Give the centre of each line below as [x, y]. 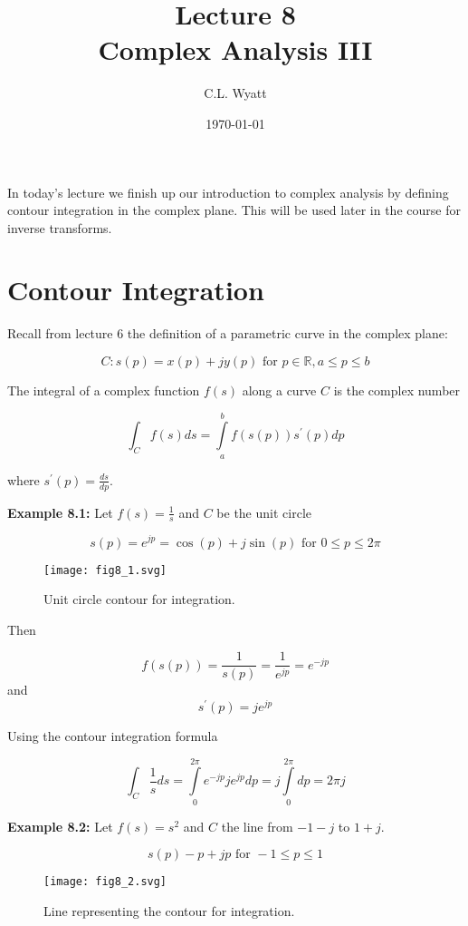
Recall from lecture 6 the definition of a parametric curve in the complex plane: [228, 333]
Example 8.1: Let [60, 512]
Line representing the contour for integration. [169, 911]
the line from [257, 826]
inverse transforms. [60, 227]
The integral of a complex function [104, 390]
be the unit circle [264, 512]
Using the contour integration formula [113, 736]
